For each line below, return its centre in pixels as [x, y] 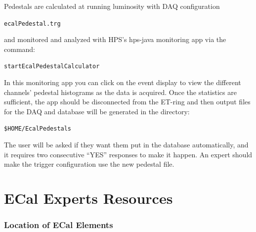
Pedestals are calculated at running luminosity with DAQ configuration [112, 6]
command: [20, 49]
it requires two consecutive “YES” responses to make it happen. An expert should [128, 154]
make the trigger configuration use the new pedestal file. [89, 164]
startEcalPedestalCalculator [52, 67]
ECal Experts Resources [88, 198]
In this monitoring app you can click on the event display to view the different [123, 82]
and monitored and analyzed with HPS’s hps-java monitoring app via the [115, 39]
